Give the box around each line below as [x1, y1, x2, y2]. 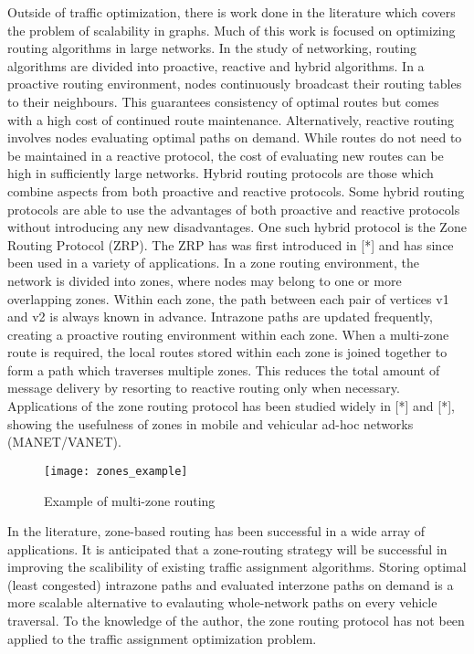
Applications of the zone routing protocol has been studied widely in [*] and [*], [7, 396, 455, 416]
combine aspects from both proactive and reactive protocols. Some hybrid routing [7, 181, 465, 200]
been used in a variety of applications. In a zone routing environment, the [7, 253, 420, 272]
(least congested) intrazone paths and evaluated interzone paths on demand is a [7, 575, 454, 594]
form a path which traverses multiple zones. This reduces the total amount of [7, 360, 440, 379]
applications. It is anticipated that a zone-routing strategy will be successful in [7, 539, 448, 558]
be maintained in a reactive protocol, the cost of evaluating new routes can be [7, 145, 444, 164]
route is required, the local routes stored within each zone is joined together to [7, 343, 448, 362]
